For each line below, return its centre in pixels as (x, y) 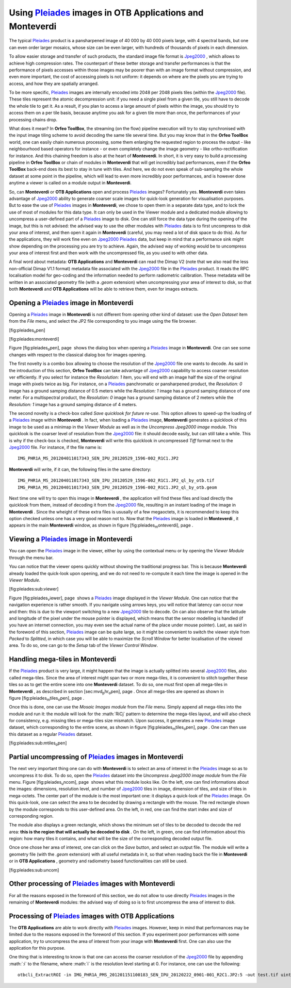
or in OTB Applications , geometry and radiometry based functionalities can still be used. (98, 861)
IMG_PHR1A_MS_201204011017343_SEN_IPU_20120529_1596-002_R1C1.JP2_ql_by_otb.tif (116, 481)
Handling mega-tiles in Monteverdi (63, 659)
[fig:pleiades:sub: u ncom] (34, 870)
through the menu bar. (31, 558)
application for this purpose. (37, 948)
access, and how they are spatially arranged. (54, 83)
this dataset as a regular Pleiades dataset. (51, 734)
